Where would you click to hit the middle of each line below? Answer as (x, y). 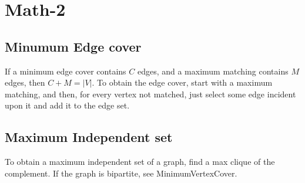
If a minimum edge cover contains (66, 71)
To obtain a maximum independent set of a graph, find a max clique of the (140, 162)
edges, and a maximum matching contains (213, 71)
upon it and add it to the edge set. (67, 105)
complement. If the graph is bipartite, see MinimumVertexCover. (121, 173)
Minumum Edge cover (73, 46)
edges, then (25, 82)
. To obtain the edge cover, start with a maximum (182, 82)
